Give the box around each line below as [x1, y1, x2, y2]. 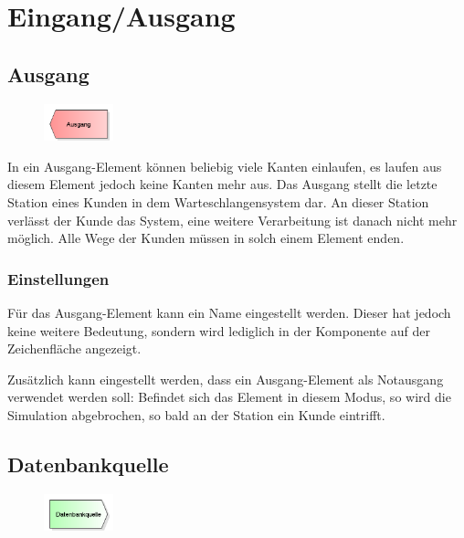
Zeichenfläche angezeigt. [7, 339, 142, 358]
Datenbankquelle [7, 449, 169, 478]
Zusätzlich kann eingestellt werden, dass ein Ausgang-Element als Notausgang [7, 369, 444, 388]
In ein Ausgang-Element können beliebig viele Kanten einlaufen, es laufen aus [7, 156, 442, 175]
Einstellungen [7, 267, 110, 290]
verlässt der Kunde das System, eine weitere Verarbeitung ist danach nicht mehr [7, 210, 458, 229]
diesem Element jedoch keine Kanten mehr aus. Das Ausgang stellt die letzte [7, 174, 438, 194]
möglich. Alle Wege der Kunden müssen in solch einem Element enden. [7, 228, 405, 248]
